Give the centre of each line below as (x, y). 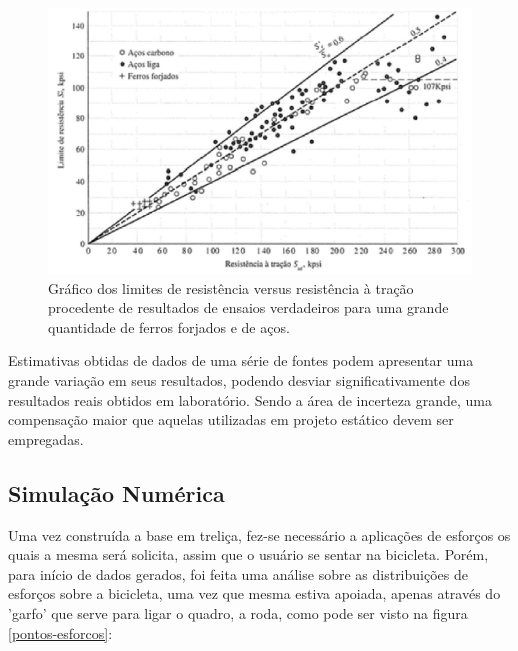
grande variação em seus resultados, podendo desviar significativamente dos (239, 380)
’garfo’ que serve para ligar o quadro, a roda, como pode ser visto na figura (238, 613)
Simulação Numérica (116, 492)
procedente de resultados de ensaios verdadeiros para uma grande (248, 307)
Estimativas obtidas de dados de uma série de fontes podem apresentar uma (241, 360)
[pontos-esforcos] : (60, 632)
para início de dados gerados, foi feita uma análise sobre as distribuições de (238, 573)
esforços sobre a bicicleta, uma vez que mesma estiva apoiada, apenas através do (254, 593)
